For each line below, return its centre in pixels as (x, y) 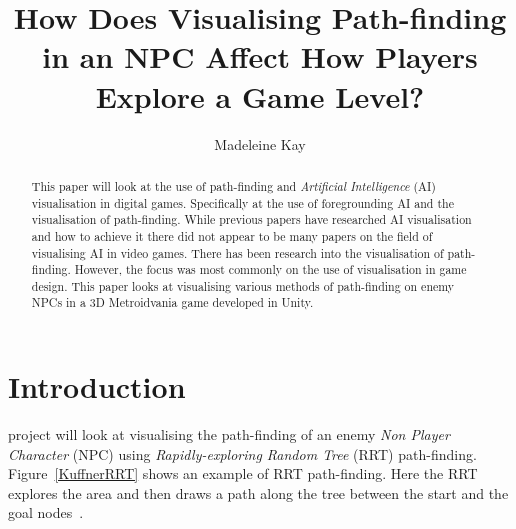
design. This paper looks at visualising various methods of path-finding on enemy (243, 285)
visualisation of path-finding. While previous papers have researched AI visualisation (251, 219)
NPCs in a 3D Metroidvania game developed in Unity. (172, 302)
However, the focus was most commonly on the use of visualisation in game (270, 269)
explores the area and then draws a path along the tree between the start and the (258, 492)
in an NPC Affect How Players (260, 56)
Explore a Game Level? (260, 95)
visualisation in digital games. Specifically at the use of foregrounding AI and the (242, 202)
